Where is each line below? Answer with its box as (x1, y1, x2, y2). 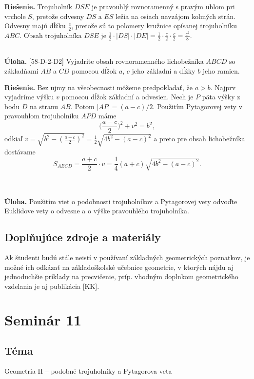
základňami (4, 66, 39, 76)
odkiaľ (4, 133, 23, 144)
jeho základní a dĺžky (132, 66, 195, 76)
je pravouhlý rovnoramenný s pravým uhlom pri (92, 1, 235, 11)
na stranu (30, 101, 59, 111)
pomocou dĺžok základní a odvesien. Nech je (61, 92, 194, 102)
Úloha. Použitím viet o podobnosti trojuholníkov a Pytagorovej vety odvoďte (4, 196, 237, 206)
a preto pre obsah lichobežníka (154, 133, 245, 144)
